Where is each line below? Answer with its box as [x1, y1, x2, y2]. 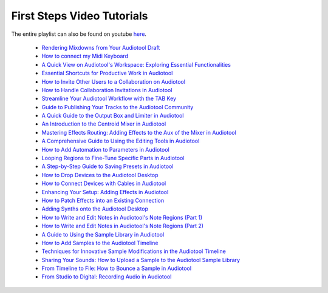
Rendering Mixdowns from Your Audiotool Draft [41, 44, 160, 51]
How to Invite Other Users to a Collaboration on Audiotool [41, 78, 185, 85]
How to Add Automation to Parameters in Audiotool [41, 146, 169, 153]
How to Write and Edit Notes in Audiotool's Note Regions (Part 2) [41, 222, 203, 230]
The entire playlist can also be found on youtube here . [11, 30, 147, 38]
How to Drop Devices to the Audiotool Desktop [41, 171, 159, 178]
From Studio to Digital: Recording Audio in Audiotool [41, 273, 172, 280]
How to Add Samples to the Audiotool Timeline [41, 239, 159, 246]
